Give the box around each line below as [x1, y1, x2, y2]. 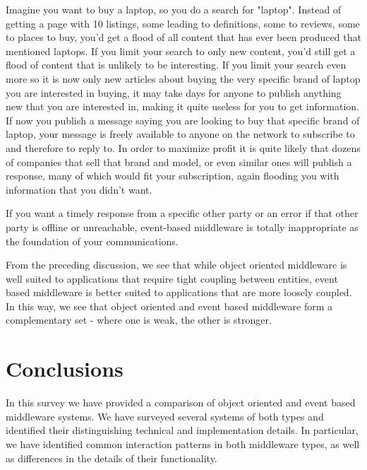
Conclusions [6, 354, 124, 383]
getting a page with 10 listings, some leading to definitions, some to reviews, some [6, 16, 360, 30]
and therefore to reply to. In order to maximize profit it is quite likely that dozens [6, 140, 361, 155]
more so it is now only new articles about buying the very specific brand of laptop [6, 71, 361, 86]
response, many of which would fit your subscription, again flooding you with [6, 168, 339, 183]
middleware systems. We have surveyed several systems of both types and [6, 409, 324, 423]
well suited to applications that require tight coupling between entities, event [6, 271, 338, 286]
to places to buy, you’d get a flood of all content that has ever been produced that [6, 30, 361, 45]
